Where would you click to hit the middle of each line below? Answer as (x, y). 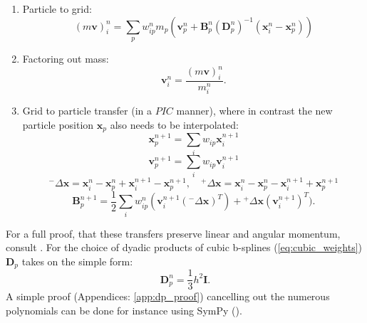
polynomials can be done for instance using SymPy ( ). (124, 311)
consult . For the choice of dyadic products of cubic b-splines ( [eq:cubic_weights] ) (184, 247)
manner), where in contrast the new (254, 111)
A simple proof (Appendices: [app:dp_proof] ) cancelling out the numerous (168, 296)
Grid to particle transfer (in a (87, 111)
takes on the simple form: (77, 261)
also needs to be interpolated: (174, 124)
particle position (58, 124)
